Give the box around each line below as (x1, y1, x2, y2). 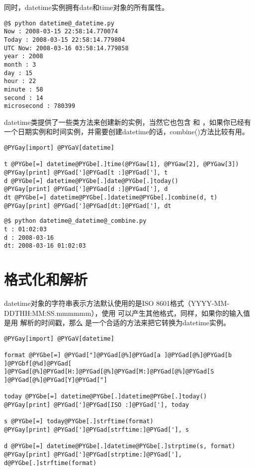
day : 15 (4, 69, 33, 77)
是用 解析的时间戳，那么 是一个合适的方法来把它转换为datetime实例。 (4, 317, 230, 328)
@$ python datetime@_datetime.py (4, 19, 114, 27)
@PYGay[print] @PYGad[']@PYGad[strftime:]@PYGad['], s (4, 426, 189, 433)
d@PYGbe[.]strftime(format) (4, 459, 97, 467)
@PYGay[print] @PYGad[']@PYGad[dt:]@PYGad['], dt (4, 202, 171, 209)
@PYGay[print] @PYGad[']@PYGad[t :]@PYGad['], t (4, 169, 168, 176)
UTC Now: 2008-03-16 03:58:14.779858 (4, 44, 129, 52)
